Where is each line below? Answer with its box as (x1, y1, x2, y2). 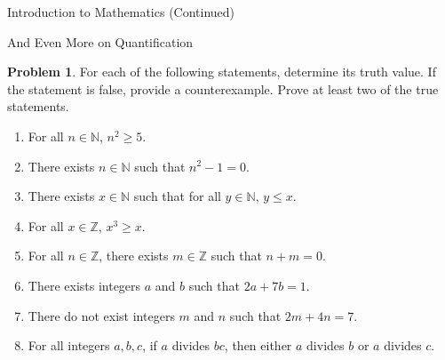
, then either (224, 336, 292, 355)
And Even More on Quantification (7, 32, 194, 51)
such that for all (133, 187, 221, 205)
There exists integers (28, 276, 141, 294)
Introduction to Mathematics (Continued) (7, 3, 235, 20)
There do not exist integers (28, 306, 175, 324)
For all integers (28, 336, 110, 355)
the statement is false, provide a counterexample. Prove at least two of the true (7, 79, 439, 98)
